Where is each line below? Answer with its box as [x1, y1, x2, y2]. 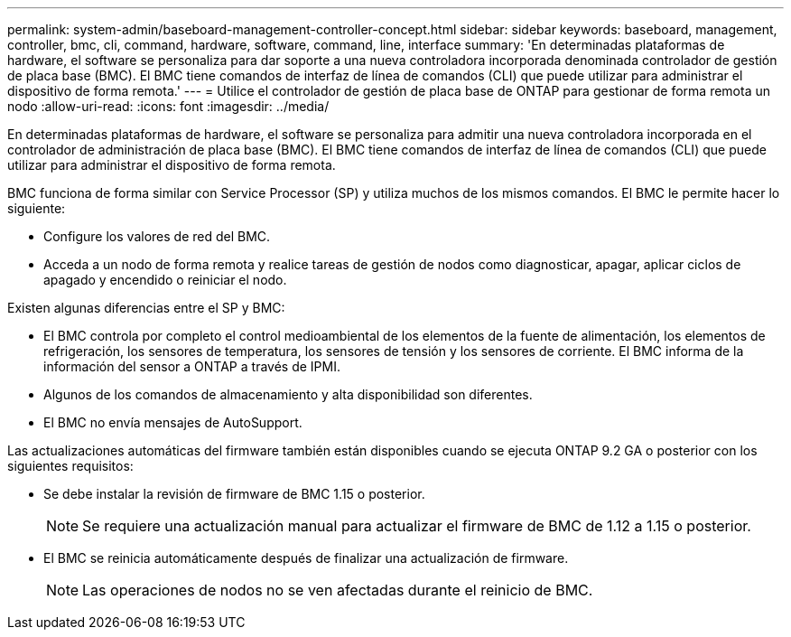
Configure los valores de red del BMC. [43, 229, 271, 244]
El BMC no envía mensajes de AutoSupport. [43, 415, 302, 430]
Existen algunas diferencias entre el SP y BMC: [7, 300, 285, 315]
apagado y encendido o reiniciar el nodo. [43, 272, 287, 287]
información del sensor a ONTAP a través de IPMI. [43, 359, 340, 374]
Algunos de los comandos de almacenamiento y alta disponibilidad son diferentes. [43, 387, 533, 402]
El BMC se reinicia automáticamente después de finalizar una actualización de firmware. [43, 550, 569, 566]
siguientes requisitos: [7, 458, 134, 473]
